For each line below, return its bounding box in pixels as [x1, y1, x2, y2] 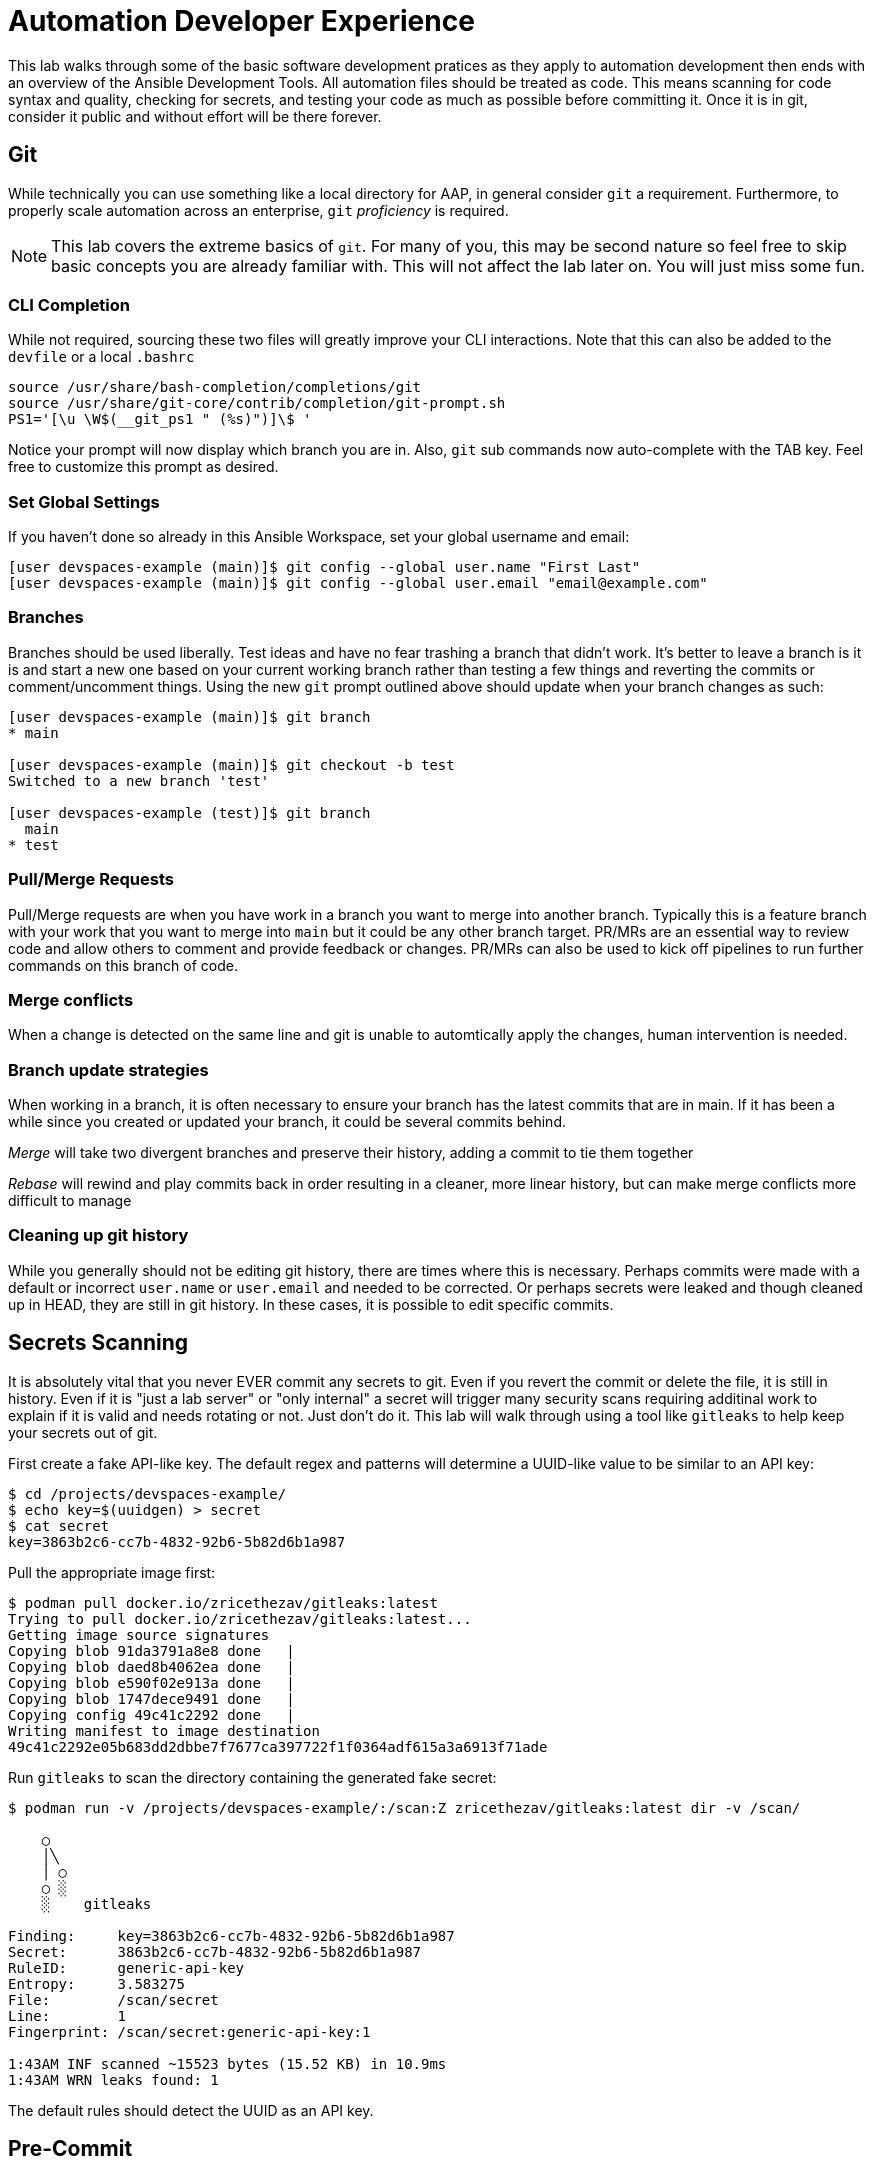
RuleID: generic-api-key [8, 1959, 245, 1976]
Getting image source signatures [8, 1626, 270, 1643]
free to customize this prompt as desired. [8, 458, 279, 476]
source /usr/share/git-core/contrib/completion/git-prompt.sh [8, 395, 506, 412]
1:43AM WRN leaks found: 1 [8, 2071, 219, 2088]
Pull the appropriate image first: [8, 1563, 216, 1581]
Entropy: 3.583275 [8, 1975, 186, 1992]
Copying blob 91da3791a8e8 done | [8, 1642, 295, 1659]
